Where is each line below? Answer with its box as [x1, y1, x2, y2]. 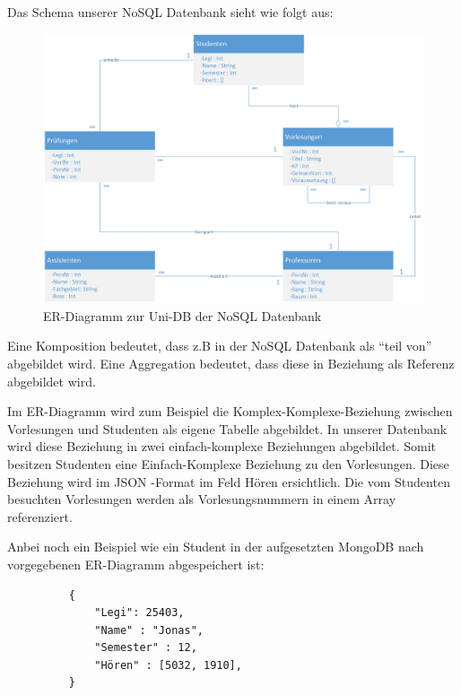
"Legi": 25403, [94, 606, 185, 620]
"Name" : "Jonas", [94, 623, 204, 637]
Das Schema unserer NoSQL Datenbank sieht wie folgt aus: [7, 3, 334, 21]
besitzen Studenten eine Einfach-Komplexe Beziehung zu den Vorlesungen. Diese [7, 454, 449, 473]
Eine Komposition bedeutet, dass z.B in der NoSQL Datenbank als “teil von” [7, 336, 432, 355]
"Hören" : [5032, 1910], [94, 658, 242, 672]
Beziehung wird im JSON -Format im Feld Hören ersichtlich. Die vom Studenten [7, 472, 450, 491]
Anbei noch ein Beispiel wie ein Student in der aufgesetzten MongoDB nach [7, 537, 424, 556]
